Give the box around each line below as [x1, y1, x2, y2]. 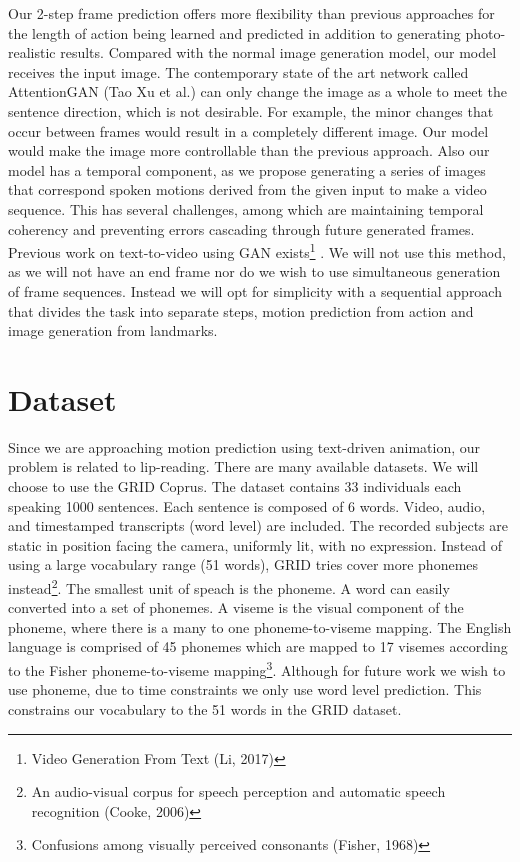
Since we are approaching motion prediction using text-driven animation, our [8, 436, 481, 457]
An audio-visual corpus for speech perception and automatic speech [31, 781, 446, 802]
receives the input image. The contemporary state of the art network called [8, 61, 469, 82]
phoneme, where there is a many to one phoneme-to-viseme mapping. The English [8, 616, 512, 637]
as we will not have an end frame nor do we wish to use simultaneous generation [8, 261, 501, 282]
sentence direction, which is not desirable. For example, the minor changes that [8, 100, 494, 121]
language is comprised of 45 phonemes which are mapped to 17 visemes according [8, 636, 508, 657]
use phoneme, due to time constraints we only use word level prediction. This [8, 679, 482, 700]
